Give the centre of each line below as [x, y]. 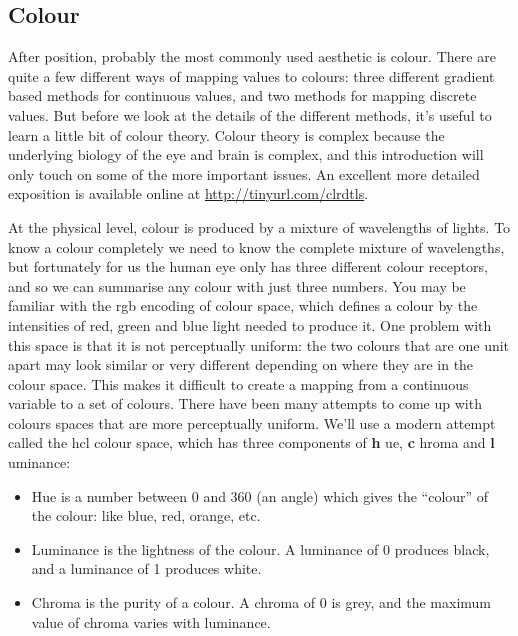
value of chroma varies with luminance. [151, 621]
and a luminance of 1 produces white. [146, 568]
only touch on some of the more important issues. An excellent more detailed [244, 173]
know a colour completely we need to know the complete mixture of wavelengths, [256, 246]
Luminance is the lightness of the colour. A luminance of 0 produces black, [260, 548]
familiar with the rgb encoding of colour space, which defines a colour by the [243, 305]
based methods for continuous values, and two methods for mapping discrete [242, 95]
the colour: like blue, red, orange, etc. [146, 515]
